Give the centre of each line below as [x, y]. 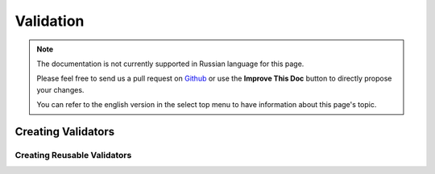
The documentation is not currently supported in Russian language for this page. [170, 64]
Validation [50, 21]
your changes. [60, 89]
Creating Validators [65, 132]
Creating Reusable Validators [73, 155]
